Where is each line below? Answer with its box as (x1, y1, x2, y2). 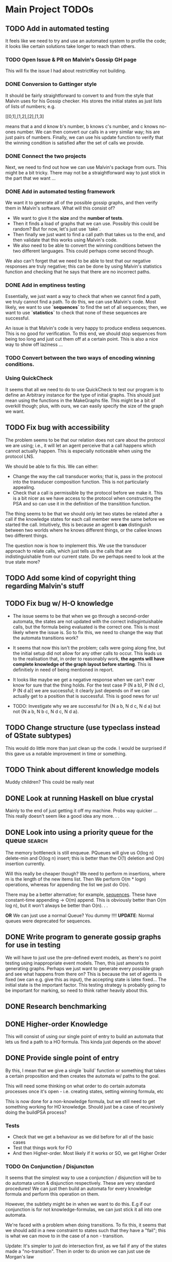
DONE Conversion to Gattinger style (5, 81, 97, 88)
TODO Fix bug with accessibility (5, 423, 110, 432)
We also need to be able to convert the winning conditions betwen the (12, 242, 161, 249)
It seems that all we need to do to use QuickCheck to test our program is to (5, 386, 164, 392)
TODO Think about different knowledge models (5, 765, 160, 774)
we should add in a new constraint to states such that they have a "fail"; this (5, 1228, 166, 1234)
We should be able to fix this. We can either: (5, 463, 99, 469)
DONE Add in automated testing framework (5, 188, 116, 195)
